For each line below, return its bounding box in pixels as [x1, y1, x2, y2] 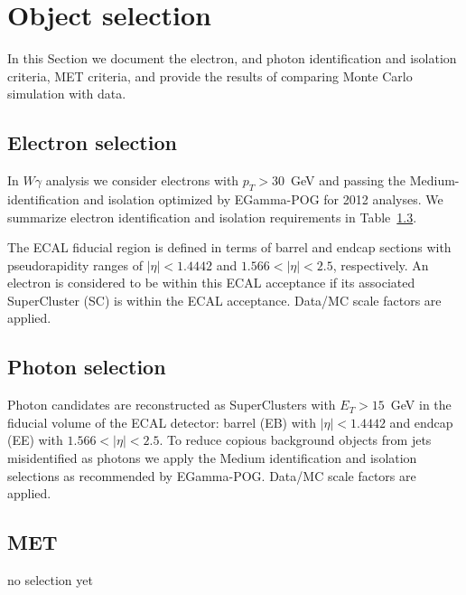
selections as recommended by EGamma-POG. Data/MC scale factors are [7, 466, 416, 485]
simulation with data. [7, 84, 126, 103]
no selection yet [7, 571, 93, 590]
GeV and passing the [290, 171, 406, 190]
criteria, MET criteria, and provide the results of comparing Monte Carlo [7, 66, 413, 85]
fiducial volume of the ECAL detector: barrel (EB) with [7, 412, 316, 431]
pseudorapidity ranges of [7, 255, 143, 274]
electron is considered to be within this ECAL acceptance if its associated [7, 273, 415, 292]
